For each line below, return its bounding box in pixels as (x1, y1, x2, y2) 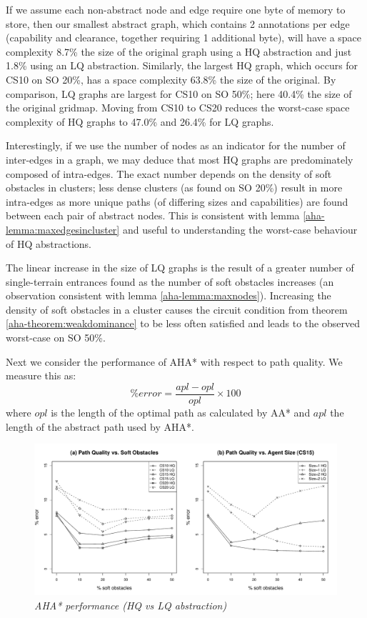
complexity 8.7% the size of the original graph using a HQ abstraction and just (6, 44, 352, 59)
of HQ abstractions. (6, 236, 91, 251)
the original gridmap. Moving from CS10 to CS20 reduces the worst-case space (6, 100, 350, 115)
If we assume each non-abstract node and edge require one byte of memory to (6, 2, 346, 16)
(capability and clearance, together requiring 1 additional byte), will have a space (6, 30, 362, 45)
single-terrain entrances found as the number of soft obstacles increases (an (6, 274, 334, 289)
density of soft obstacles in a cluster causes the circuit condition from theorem (6, 301, 348, 317)
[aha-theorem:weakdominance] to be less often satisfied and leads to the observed (6, 316, 360, 331)
